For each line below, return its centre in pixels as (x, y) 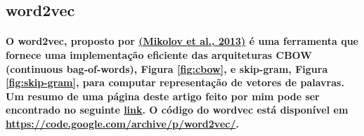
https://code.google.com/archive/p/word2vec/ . (122, 123)
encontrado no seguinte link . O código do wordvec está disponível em (177, 110)
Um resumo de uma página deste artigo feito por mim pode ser (163, 96)
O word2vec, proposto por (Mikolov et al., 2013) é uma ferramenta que (182, 41)
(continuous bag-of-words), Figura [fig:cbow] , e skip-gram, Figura (167, 68)
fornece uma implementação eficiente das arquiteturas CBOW (159, 54)
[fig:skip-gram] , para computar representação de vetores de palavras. (175, 82)
